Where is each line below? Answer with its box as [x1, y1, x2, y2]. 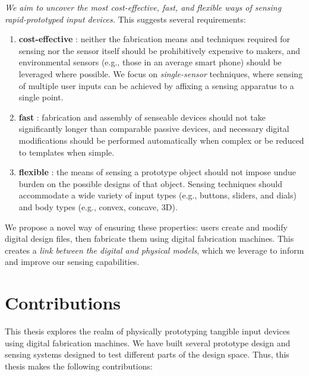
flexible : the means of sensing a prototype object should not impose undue [18, 166, 297, 178]
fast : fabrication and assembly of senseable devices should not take [18, 110, 266, 123]
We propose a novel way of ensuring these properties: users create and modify [5, 220, 288, 233]
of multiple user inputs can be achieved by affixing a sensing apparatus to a [18, 79, 294, 91]
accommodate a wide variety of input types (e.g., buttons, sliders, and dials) [18, 189, 297, 201]
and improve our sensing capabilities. [5, 255, 140, 268]
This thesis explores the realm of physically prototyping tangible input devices [5, 325, 290, 337]
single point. [18, 91, 64, 103]
